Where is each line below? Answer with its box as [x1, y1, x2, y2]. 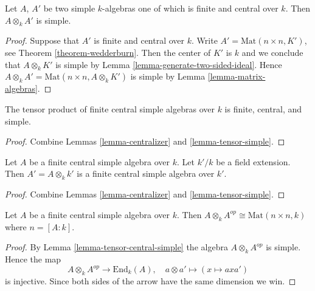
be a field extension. [216, 155, 291, 168]
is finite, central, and [224, 102, 302, 115]
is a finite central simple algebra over [77, 167, 215, 180]
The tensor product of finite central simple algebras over [5, 102, 215, 115]
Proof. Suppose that [5, 34, 80, 47]
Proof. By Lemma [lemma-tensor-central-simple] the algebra [5, 241, 228, 253]
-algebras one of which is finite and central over [102, 2, 279, 14]
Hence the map [5, 252, 61, 265]
